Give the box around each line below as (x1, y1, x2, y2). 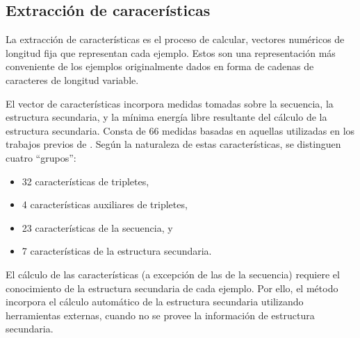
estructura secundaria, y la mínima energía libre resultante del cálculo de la (6, 110, 327, 124)
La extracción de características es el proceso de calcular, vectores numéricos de (6, 32, 345, 47)
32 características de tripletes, (22, 174, 149, 188)
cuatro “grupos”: (6, 150, 76, 164)
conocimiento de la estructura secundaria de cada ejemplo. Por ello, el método (6, 280, 338, 295)
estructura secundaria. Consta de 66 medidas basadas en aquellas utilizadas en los (6, 123, 355, 137)
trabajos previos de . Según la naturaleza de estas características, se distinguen (6, 137, 341, 151)
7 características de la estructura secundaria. (22, 244, 212, 258)
